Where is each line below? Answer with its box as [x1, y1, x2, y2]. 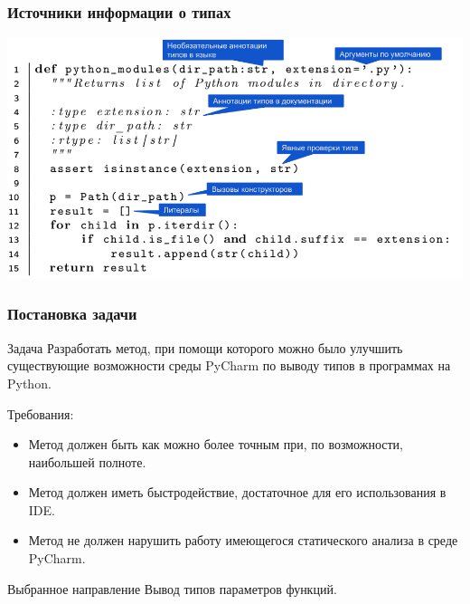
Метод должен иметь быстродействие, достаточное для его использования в [28, 483, 446, 502]
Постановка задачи [7, 302, 137, 325]
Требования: [7, 404, 74, 423]
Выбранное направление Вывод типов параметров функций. [7, 579, 337, 598]
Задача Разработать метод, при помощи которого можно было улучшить [7, 338, 403, 357]
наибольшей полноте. [28, 452, 146, 471]
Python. [7, 373, 52, 392]
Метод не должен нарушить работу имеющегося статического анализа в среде [28, 531, 458, 550]
